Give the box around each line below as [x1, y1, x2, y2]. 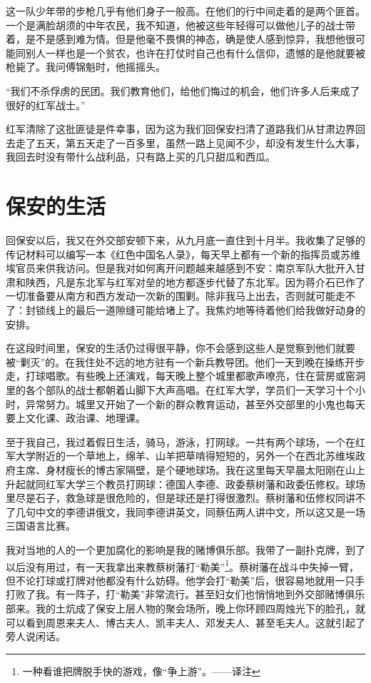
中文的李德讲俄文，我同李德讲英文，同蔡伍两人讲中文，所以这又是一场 [35, 504, 365, 519]
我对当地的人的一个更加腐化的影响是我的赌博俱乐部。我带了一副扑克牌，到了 [6, 542, 365, 557]
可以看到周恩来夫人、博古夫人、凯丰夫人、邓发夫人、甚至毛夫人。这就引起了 [6, 614, 365, 629]
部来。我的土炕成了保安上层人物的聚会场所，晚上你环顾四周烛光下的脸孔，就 [6, 600, 365, 615]
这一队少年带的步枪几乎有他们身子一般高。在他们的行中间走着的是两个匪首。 [6, 4, 365, 18]
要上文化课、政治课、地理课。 [6, 410, 146, 425]
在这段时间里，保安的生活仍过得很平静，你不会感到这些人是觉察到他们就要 [6, 340, 355, 355]
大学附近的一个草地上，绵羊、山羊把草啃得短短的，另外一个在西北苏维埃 [15, 448, 355, 463]
